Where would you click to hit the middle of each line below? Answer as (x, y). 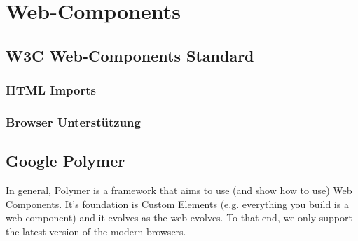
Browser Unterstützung (73, 122)
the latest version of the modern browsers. (96, 231)
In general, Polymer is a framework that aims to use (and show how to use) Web (179, 190)
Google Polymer (66, 161)
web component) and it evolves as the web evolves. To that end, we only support (179, 218)
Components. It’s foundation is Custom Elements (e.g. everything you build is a (177, 204)
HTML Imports (51, 90)
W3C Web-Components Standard (130, 55)
